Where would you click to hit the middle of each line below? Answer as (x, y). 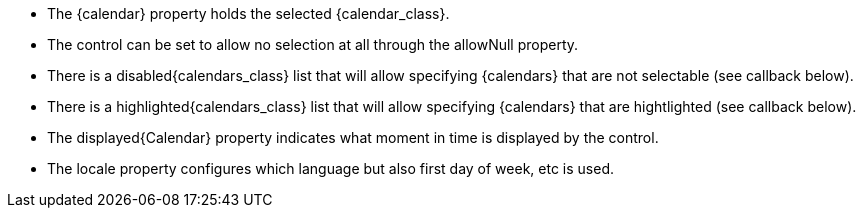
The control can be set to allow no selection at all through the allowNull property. (313, 44)
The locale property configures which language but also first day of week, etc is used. (330, 168)
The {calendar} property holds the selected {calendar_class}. (248, 13)
